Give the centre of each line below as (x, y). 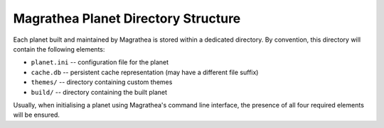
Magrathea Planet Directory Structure (127, 18)
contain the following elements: (59, 49)
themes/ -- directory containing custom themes (102, 82)
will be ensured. (37, 115)
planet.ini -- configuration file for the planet (100, 62)
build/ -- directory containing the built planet (99, 92)
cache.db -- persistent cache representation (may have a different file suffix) (145, 72)
